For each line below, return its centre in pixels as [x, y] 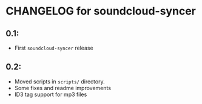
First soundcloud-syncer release [54, 48]
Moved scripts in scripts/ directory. [59, 81]
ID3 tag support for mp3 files [51, 94]
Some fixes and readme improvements [63, 88]
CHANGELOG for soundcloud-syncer [101, 11]
